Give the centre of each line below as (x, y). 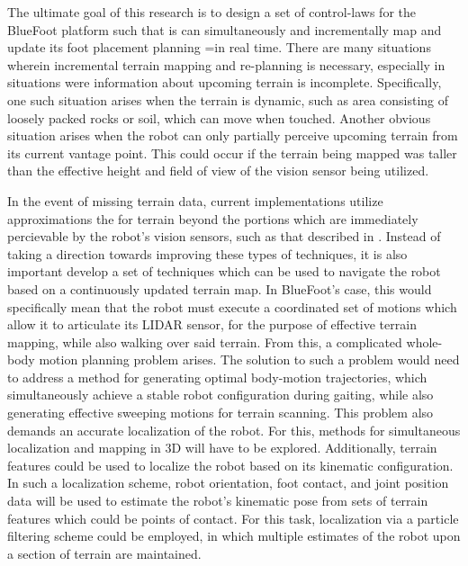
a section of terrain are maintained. (104, 553)
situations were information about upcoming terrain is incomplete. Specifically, (225, 82)
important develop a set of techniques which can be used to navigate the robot (224, 271)
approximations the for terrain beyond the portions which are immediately (213, 218)
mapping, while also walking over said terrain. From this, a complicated (205, 341)
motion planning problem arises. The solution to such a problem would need (249, 359)
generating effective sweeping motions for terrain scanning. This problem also (220, 413)
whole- (424, 341)
